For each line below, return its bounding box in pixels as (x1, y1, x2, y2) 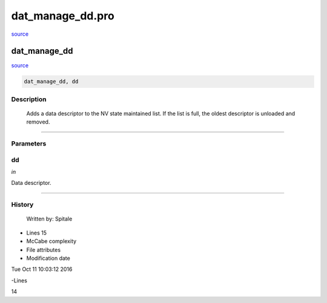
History (11, 201, 34, 209)
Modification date (26, 255, 71, 262)
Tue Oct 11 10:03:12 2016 (11, 265, 73, 273)
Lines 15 (26, 229, 47, 236)
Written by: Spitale (26, 215, 73, 222)
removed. (26, 118, 50, 125)
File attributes (26, 246, 61, 253)
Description (11, 95, 47, 103)
